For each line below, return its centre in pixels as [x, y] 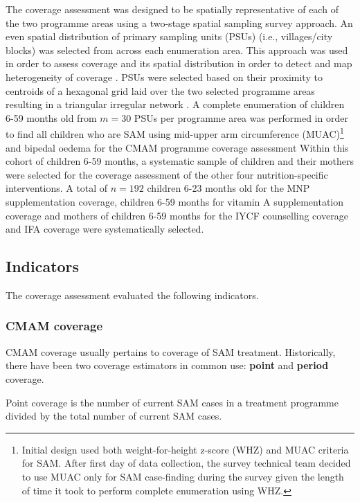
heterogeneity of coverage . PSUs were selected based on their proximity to [164, 77]
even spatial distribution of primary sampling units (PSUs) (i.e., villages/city [169, 36]
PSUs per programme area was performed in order [241, 117]
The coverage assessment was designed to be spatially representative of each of [172, 9]
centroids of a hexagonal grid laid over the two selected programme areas [160, 90]
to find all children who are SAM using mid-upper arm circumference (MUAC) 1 [175, 133]
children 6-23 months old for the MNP [228, 188]
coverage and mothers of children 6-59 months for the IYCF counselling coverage [177, 215]
